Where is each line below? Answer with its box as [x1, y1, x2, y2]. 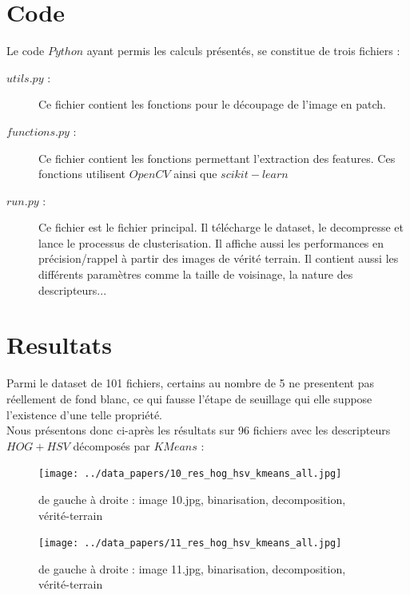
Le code [6, 42, 45, 59]
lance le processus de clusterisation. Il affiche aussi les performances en [38, 234, 384, 251]
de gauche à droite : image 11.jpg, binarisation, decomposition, [38, 560, 346, 577]
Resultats [6, 328, 112, 361]
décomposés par [73, 437, 150, 454]
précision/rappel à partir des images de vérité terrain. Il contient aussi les [38, 250, 399, 267]
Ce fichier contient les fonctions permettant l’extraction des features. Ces [38, 149, 396, 166]
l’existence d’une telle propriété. [6, 406, 162, 422]
